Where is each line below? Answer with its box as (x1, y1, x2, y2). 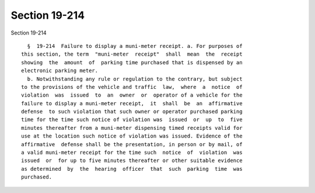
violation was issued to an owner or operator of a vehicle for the (21, 92, 243, 99)
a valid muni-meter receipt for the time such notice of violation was (21, 149, 243, 156)
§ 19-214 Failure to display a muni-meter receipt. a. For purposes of (27, 43, 243, 49)
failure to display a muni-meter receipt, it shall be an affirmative (21, 100, 243, 106)
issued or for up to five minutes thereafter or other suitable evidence (21, 157, 243, 164)
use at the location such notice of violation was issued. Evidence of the (21, 133, 243, 140)
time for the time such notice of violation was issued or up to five (21, 116, 243, 123)
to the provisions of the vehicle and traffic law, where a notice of (21, 84, 243, 90)
